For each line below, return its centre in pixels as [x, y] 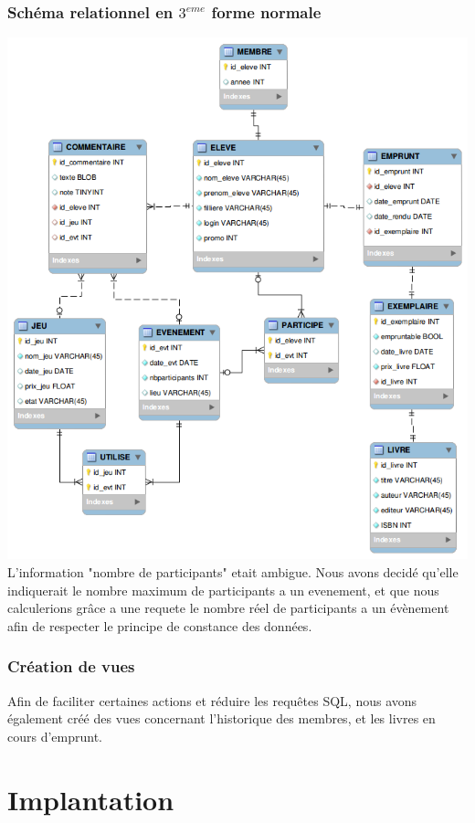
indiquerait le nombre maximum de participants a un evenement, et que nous [223, 590]
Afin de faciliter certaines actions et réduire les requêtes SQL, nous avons [212, 700]
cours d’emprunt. [55, 736]
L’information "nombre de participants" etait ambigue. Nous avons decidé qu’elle [233, 572]
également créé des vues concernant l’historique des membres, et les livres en [222, 718]
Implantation [91, 799]
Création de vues [71, 666]
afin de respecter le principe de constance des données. [160, 625]
